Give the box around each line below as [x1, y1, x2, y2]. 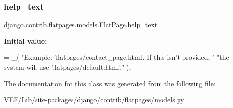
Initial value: [4, 36, 47, 46]
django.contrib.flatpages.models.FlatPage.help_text [4, 19, 158, 30]
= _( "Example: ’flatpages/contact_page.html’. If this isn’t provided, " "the [4, 52, 229, 62]
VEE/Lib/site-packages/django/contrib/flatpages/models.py [4, 94, 184, 105]
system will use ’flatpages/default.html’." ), [4, 62, 131, 72]
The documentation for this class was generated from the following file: [4, 78, 215, 88]
